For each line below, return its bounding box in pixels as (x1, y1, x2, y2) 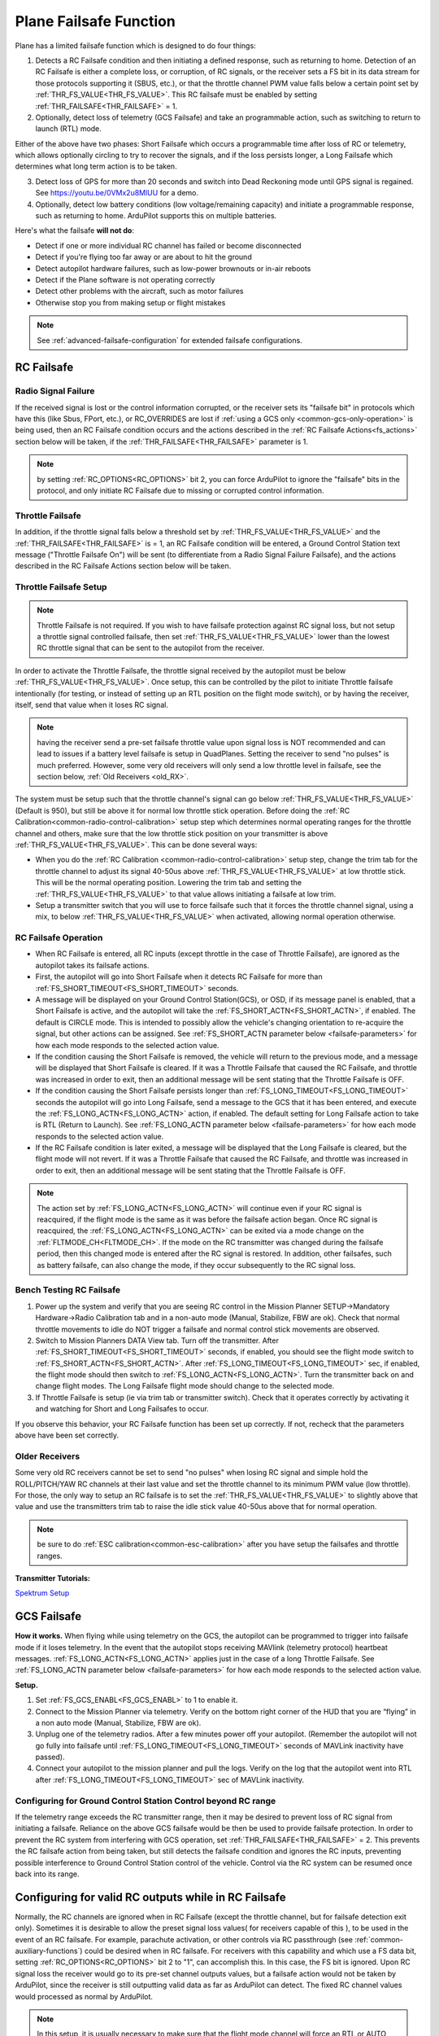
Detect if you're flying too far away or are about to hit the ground (35, 252, 252, 262)
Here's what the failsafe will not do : (15, 226, 134, 235)
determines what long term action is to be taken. (15, 161, 178, 171)
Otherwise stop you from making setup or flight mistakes (35, 297, 226, 307)
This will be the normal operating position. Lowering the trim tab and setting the (35, 878, 302, 888)
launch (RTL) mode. (35, 124, 102, 134)
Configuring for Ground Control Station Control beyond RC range (15, 1795, 276, 1806)
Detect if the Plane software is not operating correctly (35, 274, 215, 284)
